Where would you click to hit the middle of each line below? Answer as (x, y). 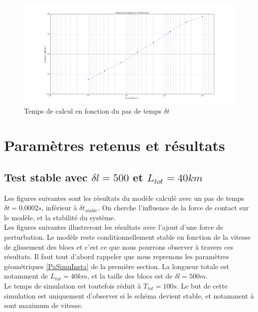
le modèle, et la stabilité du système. (60, 217)
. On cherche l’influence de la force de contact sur (173, 208)
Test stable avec (46, 177)
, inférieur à (59, 208)
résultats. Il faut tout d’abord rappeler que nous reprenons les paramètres (117, 256)
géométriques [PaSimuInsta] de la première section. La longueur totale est (117, 266)
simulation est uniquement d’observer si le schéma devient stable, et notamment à (129, 295)
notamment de (26, 276)
